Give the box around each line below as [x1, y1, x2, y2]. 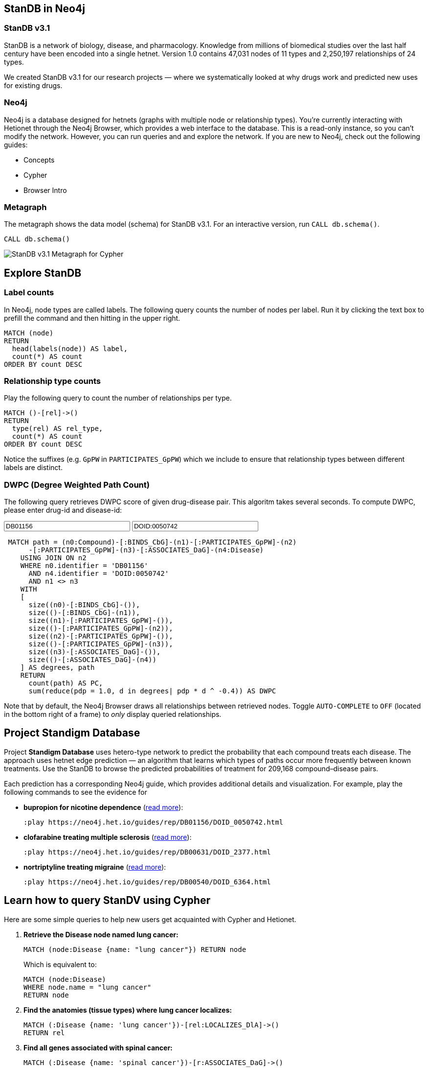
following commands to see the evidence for [4, 787, 147, 796]
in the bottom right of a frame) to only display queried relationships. [4, 710, 222, 719]
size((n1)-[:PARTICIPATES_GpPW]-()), [28, 617, 173, 625]
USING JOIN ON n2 [20, 554, 87, 562]
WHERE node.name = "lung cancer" [23, 983, 152, 991]
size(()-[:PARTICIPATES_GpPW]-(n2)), [28, 624, 173, 633]
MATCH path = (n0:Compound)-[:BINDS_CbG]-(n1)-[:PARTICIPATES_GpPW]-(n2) [8, 538, 297, 546]
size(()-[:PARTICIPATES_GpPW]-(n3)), [28, 640, 173, 648]
